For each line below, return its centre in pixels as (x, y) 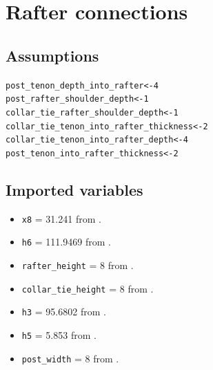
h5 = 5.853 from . (59, 335)
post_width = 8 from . (70, 358)
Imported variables (74, 189)
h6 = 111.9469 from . (66, 242)
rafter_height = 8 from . (78, 265)
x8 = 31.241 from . (61, 218)
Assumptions (52, 55)
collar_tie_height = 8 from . (88, 288)
